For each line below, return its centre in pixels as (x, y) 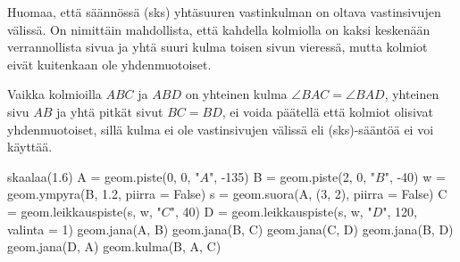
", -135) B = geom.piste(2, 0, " (292, 176)
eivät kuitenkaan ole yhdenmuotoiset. (109, 64)
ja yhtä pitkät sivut (110, 111)
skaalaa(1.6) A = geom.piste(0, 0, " (104, 176)
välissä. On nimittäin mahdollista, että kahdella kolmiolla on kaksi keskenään (219, 29)
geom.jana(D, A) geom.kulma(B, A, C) (114, 246)
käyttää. (30, 147)
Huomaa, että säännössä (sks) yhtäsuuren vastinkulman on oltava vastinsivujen (224, 12)
